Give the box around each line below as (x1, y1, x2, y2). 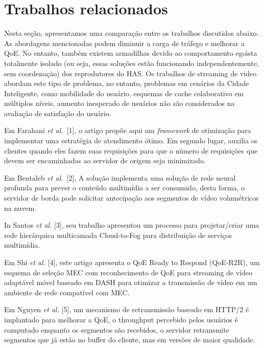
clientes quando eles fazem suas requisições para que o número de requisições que (4, 145, 258, 156)
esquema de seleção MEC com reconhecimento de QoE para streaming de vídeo (4, 267, 252, 277)
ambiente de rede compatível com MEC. (4, 287, 130, 297)
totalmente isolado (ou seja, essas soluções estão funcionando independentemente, (4, 57, 259, 68)
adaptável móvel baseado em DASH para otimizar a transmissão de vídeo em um (4, 277, 257, 288)
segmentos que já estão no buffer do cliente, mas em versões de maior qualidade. (4, 334, 255, 345)
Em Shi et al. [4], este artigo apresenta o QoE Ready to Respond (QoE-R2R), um (4, 257, 260, 267)
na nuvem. (4, 202, 37, 213)
